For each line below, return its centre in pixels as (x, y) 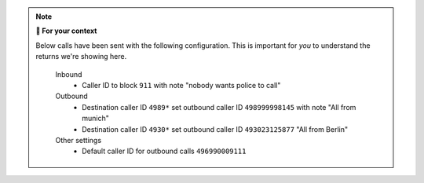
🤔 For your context (66, 31)
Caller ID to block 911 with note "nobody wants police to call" (181, 85)
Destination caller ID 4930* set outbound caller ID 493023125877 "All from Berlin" (215, 129)
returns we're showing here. (81, 57)
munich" (96, 119)
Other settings (79, 140)
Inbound (69, 74)
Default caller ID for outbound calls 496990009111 (164, 151)
